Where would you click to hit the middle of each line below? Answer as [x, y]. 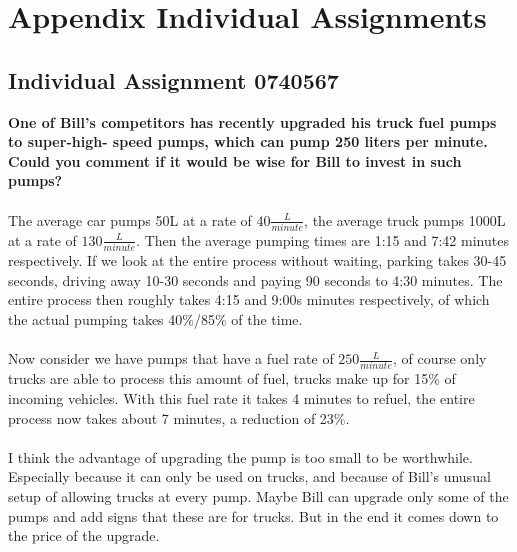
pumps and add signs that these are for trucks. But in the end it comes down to [253, 515]
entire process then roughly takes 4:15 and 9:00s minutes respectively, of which [249, 299]
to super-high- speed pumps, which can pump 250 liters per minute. [248, 141]
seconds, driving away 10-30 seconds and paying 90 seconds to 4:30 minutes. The [255, 279]
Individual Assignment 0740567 [173, 79]
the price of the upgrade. [84, 535]
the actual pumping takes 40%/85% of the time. [155, 318]
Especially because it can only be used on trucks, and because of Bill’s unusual [249, 476]
